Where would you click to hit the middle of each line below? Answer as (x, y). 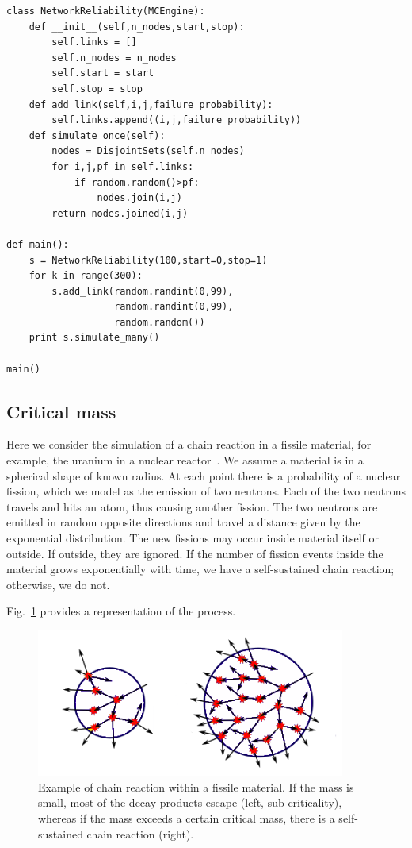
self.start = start (103, 73)
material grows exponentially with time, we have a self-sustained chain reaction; (200, 569)
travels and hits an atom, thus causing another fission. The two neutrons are (192, 506)
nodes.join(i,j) (139, 198)
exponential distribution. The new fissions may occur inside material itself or (193, 538)
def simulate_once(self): (97, 135)
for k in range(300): (86, 276)
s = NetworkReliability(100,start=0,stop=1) (148, 260)
